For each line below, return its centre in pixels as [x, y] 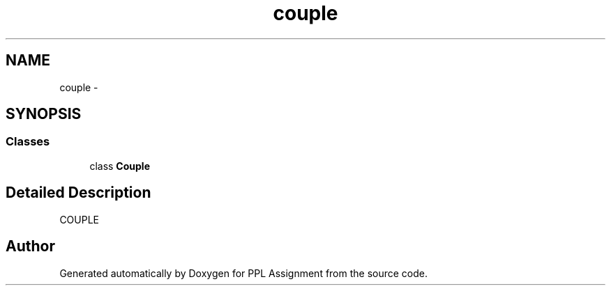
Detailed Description [78, 193]
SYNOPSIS [44, 114]
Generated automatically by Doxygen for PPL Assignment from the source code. [244, 273]
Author [30, 246]
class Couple [120, 166]
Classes [28, 142]
